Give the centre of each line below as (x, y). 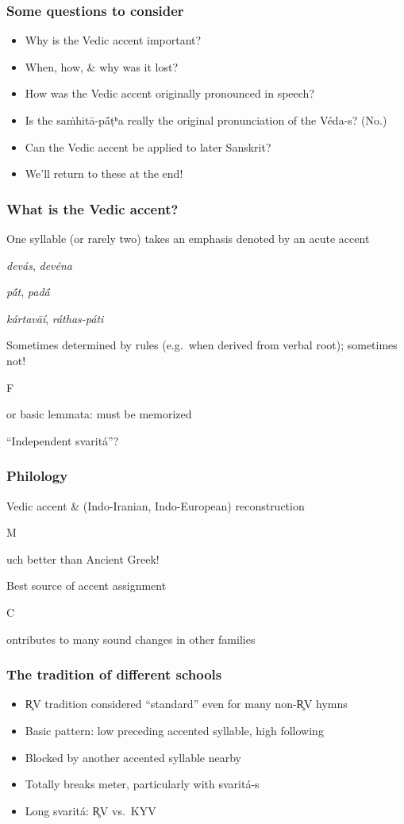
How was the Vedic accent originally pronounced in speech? (170, 93)
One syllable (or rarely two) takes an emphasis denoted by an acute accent (188, 238)
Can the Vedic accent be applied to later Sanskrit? (148, 146)
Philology (37, 476)
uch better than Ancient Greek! (83, 558)
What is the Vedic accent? (92, 208)
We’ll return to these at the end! (104, 173)
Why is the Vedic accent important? (113, 40)
